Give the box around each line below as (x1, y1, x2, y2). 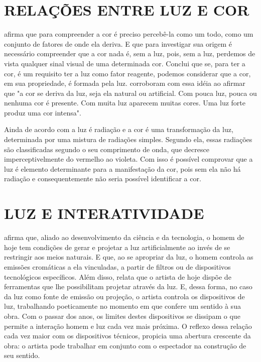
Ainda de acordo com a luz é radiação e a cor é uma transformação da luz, (4, 124, 233, 135)
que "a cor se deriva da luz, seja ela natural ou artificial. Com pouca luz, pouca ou (4, 87, 257, 98)
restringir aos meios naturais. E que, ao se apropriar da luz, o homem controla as (4, 252, 253, 262)
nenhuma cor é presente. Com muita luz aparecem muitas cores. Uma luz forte (4, 97, 246, 108)
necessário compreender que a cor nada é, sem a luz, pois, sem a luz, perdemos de (4, 48, 255, 59)
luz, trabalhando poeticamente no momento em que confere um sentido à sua (4, 301, 241, 311)
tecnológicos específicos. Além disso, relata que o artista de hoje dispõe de (4, 271, 231, 282)
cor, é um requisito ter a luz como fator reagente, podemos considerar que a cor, (4, 68, 251, 78)
